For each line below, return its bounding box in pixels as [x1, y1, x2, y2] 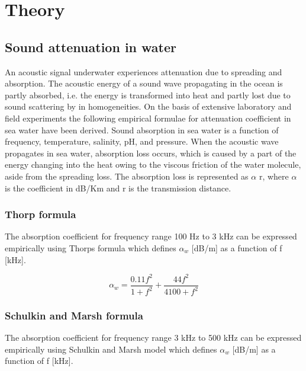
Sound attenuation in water [5, 37, 176, 56]
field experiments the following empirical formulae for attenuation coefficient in [5, 111, 291, 124]
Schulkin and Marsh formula [5, 308, 143, 322]
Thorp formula [5, 207, 76, 222]
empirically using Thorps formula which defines [5, 241, 176, 254]
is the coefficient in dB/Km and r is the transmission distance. [5, 181, 231, 194]
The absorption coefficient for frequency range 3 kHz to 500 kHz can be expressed [5, 331, 302, 344]
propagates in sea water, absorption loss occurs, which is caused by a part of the [5, 146, 297, 159]
